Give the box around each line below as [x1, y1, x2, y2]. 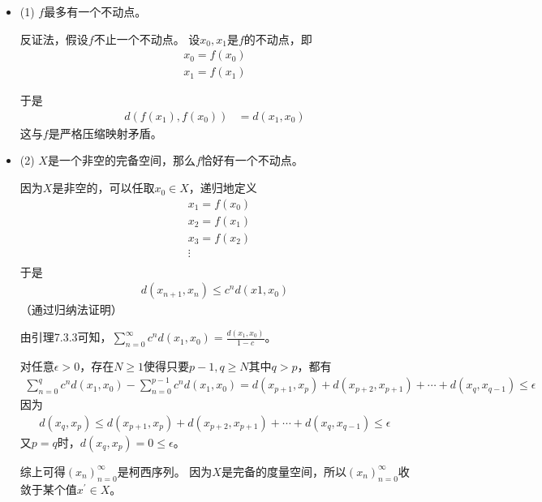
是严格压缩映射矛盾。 [48, 124, 162, 141]
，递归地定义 [188, 179, 257, 196]
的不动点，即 [243, 30, 312, 47]
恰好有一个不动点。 [200, 152, 303, 169]
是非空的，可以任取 [52, 179, 155, 196]
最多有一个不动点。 [44, 3, 147, 19]
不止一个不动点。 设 [93, 30, 200, 47]
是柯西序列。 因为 [117, 462, 213, 479]
